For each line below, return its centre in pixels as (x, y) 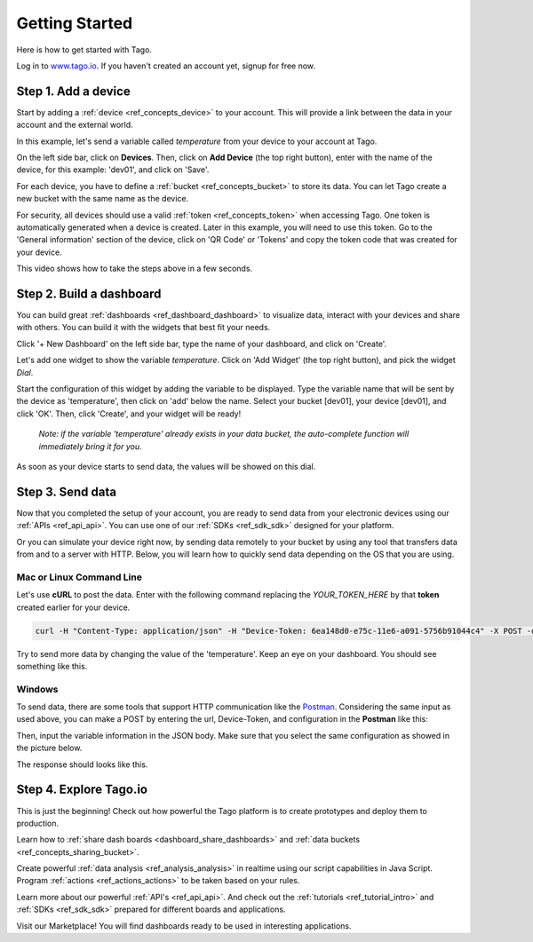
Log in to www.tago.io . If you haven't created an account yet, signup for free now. (166, 66)
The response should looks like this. (82, 764)
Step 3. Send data (67, 491)
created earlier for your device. (73, 607)
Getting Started (75, 23)
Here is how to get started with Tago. (84, 50)
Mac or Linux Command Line (79, 577)
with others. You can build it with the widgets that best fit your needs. (143, 328)
